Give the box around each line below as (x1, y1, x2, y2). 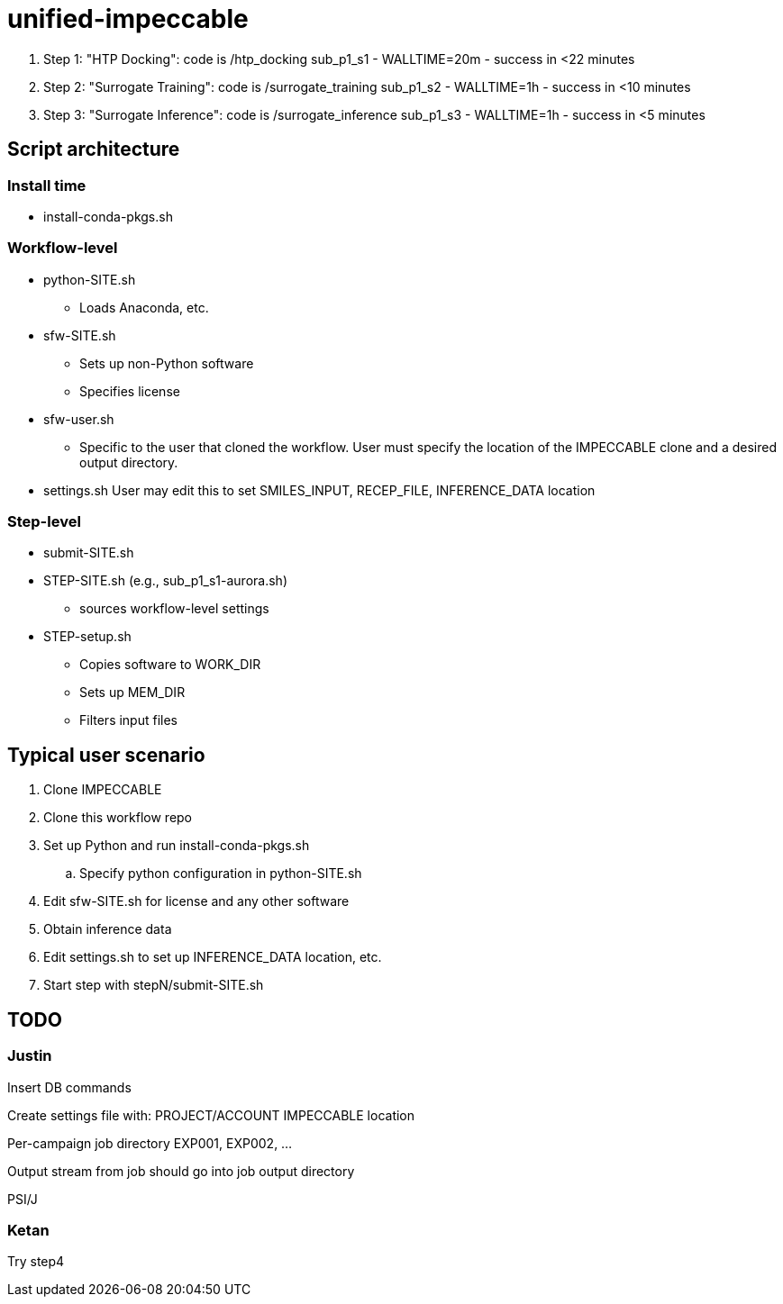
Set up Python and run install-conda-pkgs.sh (43, 838, 310, 854)
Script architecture (7, 138, 180, 161)
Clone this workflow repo (43, 810, 193, 826)
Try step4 (7, 1254, 65, 1270)
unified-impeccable (7, 4, 249, 34)
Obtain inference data (43, 921, 172, 937)
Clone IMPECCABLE (43, 782, 162, 798)
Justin (7, 1046, 52, 1065)
